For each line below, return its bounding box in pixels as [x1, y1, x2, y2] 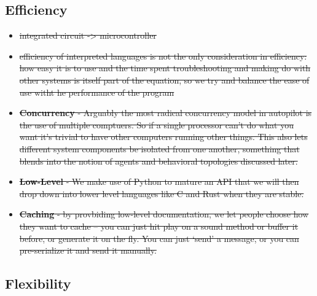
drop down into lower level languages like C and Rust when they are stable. [19, 187, 304, 200]
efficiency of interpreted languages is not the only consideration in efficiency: [19, 49, 307, 62]
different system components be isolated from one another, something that [19, 142, 300, 155]
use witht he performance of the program [19, 85, 174, 98]
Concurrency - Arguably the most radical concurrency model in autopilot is [19, 106, 312, 119]
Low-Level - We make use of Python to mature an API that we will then [19, 175, 299, 188]
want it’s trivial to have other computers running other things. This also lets [19, 130, 308, 143]
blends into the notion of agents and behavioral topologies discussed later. [19, 154, 298, 167]
